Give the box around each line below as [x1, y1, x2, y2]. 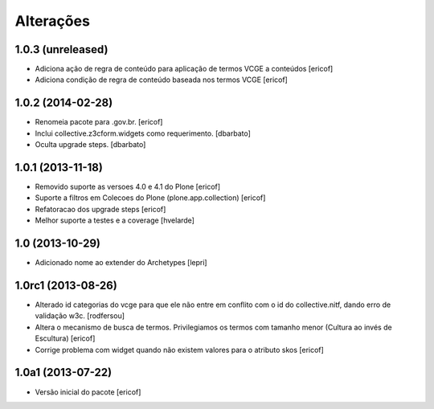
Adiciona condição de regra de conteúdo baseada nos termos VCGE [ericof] [35, 75, 289, 84]
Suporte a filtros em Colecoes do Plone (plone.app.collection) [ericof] [35, 193, 266, 202]
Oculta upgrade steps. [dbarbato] [35, 140, 146, 149]
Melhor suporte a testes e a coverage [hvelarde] [35, 215, 194, 225]
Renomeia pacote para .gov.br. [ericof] [35, 117, 163, 127]
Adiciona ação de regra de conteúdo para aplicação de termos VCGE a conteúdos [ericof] [35, 64, 334, 74]
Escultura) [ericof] [35, 333, 96, 343]
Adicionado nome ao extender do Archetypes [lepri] [35, 258, 208, 268]
